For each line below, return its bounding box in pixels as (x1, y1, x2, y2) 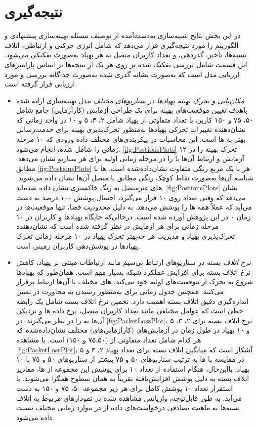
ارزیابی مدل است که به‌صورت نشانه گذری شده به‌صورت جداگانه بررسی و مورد (4, 69, 240, 79)
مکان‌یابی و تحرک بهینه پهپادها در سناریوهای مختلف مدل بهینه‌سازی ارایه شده (16, 95, 245, 105)
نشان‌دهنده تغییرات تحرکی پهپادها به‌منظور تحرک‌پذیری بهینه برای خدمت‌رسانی (16, 124, 246, 134)
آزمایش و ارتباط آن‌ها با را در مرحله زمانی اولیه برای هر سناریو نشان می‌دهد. (16, 153, 244, 164)
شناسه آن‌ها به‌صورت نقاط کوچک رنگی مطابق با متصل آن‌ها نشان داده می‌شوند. (16, 172, 254, 183)
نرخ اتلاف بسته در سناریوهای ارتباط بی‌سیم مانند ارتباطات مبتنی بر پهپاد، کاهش (16, 257, 251, 267)
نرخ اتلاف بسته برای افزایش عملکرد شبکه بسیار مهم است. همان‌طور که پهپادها (16, 266, 251, 277)
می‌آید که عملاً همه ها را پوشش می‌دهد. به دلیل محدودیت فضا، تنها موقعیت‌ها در (16, 202, 252, 212)
